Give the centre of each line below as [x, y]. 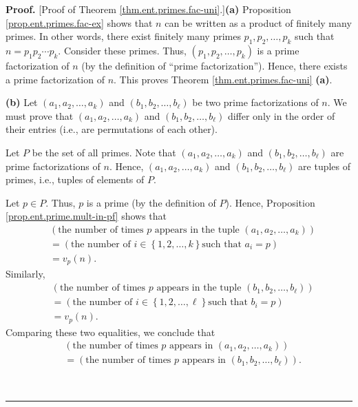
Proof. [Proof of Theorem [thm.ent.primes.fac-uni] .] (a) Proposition [148, 9]
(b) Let [22, 102]
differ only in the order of [281, 115]
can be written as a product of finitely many [258, 22]
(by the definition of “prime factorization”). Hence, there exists [214, 65]
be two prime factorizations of [255, 102]
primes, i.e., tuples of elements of [75, 179]
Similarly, [25, 274]
